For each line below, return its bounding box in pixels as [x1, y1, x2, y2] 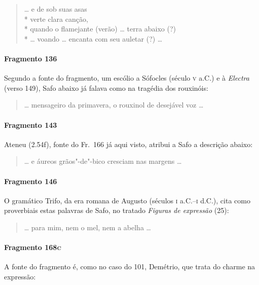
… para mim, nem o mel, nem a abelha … [24, 222, 151, 232]
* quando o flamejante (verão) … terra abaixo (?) [24, 23, 176, 34]
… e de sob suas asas [24, 4, 87, 14]
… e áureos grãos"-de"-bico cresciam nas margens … [24, 156, 182, 166]
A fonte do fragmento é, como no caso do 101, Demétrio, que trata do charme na [4, 261, 255, 272]
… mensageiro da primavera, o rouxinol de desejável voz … [24, 99, 204, 110]
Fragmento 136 [4, 53, 57, 63]
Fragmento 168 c [4, 242, 61, 253]
